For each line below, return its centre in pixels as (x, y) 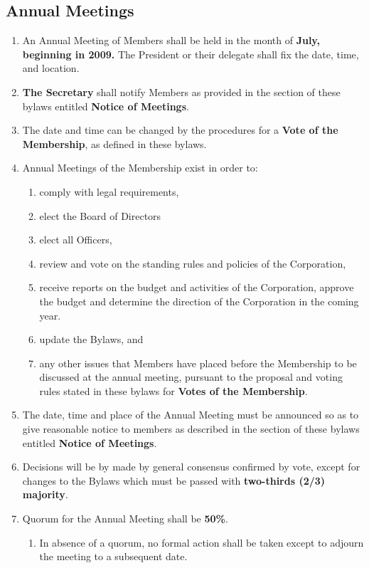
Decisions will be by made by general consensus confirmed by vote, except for (191, 467)
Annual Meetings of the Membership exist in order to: (140, 168)
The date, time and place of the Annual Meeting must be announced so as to (191, 415)
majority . (45, 494)
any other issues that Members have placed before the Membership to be (198, 363)
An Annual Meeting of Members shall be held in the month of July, (171, 40)
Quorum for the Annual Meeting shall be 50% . (125, 519)
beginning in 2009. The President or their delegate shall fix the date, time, (191, 54)
